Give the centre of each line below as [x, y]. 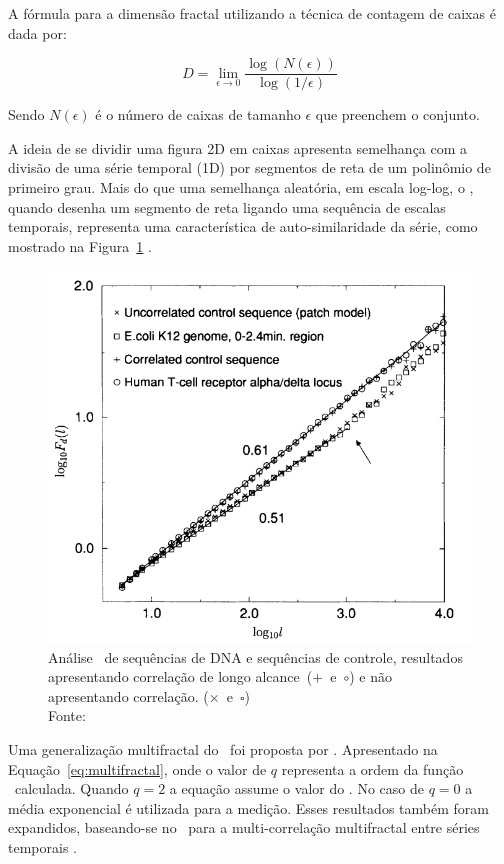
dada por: [37, 32]
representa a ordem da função [372, 768]
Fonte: [67, 715]
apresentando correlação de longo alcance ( [180, 676]
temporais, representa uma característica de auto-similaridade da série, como [243, 226]
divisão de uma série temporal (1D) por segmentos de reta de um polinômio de [249, 167]
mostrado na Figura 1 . [80, 245]
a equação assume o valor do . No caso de [296, 788]
